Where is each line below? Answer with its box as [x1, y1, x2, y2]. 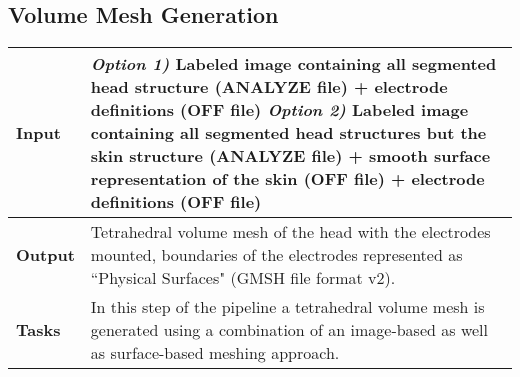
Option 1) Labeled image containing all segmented [90, 52, 497, 76]
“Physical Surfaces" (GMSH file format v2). [90, 266, 396, 290]
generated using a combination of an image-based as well [90, 318, 488, 342]
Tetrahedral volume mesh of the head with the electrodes [90, 220, 491, 244]
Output [16, 243, 75, 267]
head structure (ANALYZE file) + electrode [90, 75, 448, 99]
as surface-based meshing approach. [90, 341, 340, 365]
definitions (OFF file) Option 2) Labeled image [90, 98, 469, 122]
